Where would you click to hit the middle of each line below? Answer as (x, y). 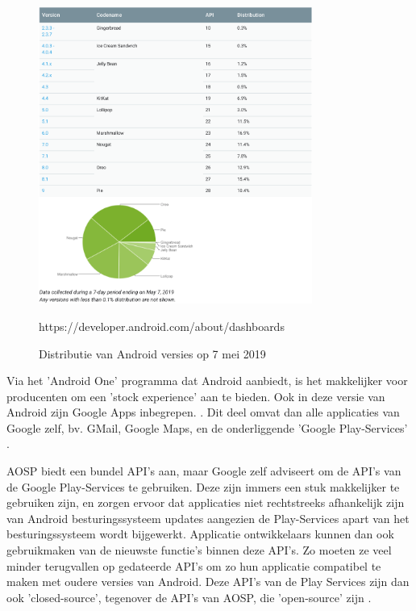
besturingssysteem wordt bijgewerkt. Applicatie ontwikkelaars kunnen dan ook (200, 534)
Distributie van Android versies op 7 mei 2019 (152, 353)
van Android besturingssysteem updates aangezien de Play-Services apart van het (208, 518)
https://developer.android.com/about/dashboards (162, 326)
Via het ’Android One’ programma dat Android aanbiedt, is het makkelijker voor (207, 381)
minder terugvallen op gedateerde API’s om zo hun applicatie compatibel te (194, 565)
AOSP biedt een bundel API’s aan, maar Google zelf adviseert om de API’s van (204, 471)
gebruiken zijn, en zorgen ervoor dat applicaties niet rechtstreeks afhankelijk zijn (206, 502)
